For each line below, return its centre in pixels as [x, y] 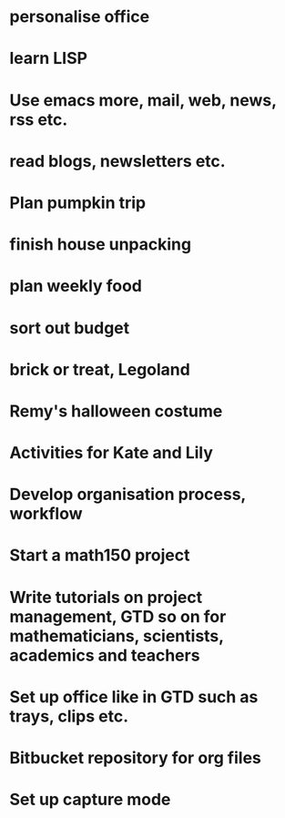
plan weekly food [76, 286]
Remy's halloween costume [116, 411]
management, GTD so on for [118, 616]
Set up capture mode [90, 800]
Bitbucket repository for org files [136, 758]
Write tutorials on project [106, 597]
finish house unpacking [101, 245]
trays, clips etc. [69, 716]
